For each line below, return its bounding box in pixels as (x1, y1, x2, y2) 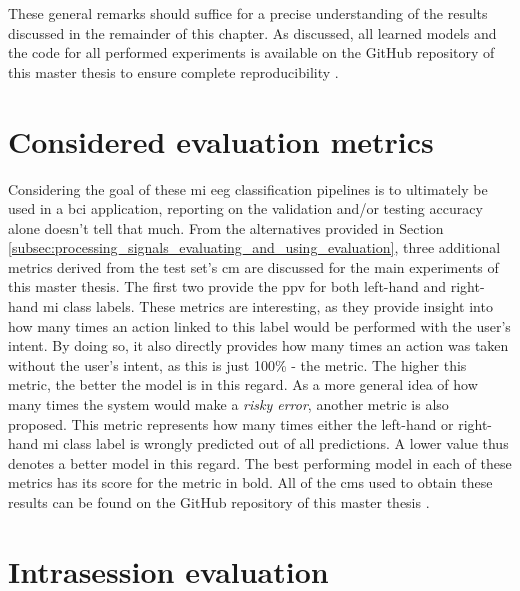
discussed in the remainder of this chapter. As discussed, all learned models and (8, 22, 497, 43)
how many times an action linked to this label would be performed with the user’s (8, 315, 511, 336)
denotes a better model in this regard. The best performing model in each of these (8, 452, 512, 473)
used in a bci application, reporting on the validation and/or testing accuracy (8, 198, 483, 219)
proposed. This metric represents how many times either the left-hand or (8, 413, 454, 434)
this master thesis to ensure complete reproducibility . (8, 61, 339, 82)
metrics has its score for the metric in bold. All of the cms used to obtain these (8, 472, 493, 493)
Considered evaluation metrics (8, 120, 434, 161)
